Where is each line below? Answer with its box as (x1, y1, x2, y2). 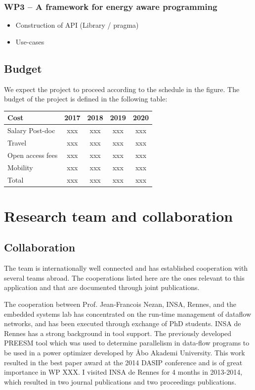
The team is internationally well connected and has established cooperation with (4, 263, 248, 273)
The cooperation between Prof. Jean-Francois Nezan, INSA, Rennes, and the (4, 298, 237, 309)
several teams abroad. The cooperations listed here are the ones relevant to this (4, 272, 245, 283)
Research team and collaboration (4, 205, 233, 226)
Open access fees (7, 149, 58, 160)
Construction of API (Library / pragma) (15, 20, 139, 30)
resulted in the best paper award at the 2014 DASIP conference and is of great (4, 357, 243, 367)
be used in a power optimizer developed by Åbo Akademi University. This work (4, 347, 245, 357)
